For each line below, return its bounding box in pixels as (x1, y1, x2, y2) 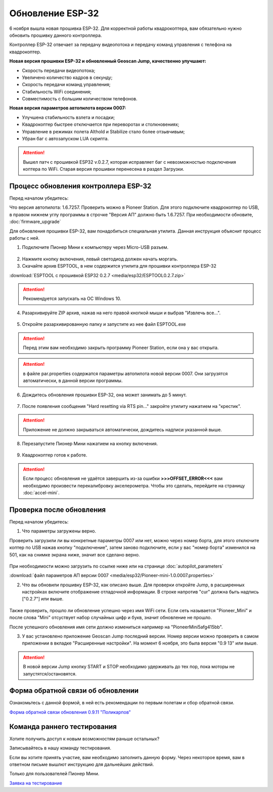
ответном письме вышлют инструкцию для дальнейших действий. (9, 761, 154, 767)
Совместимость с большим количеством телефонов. (22, 96, 138, 102)
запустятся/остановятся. (23, 670, 77, 676)
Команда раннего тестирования (9, 722, 117, 731)
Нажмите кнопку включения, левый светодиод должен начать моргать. (22, 256, 178, 262)
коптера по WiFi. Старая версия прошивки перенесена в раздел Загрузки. (23, 166, 185, 172)
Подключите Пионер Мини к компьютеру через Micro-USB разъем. (22, 244, 169, 250)
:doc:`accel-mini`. (23, 489, 60, 496)
